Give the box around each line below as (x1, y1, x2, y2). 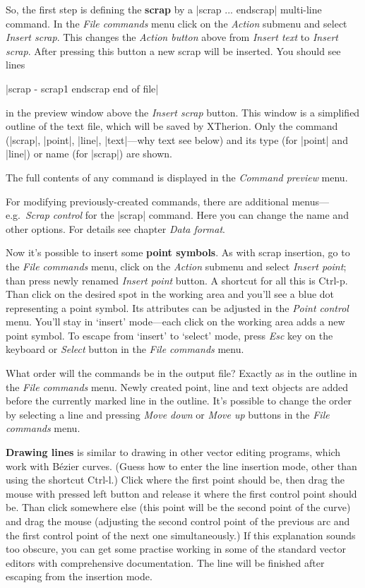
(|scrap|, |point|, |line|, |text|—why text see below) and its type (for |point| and (6, 132, 348, 147)
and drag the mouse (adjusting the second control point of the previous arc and (6, 514, 350, 528)
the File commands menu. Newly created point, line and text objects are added (6, 379, 349, 394)
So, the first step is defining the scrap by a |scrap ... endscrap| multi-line (6, 2, 322, 16)
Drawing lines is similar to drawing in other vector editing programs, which (6, 445, 341, 460)
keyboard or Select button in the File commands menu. (6, 342, 244, 356)
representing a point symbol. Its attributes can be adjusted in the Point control (6, 300, 349, 315)
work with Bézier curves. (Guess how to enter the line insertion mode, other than (6, 458, 357, 473)
